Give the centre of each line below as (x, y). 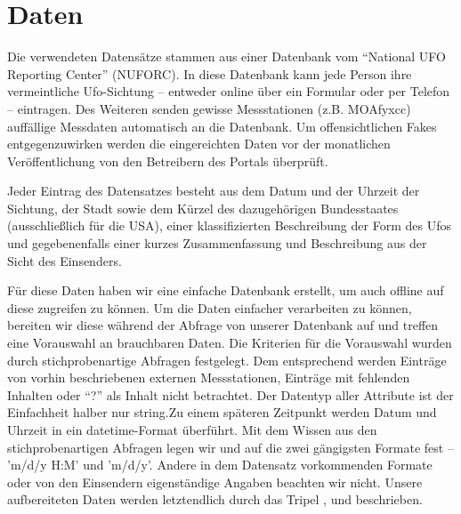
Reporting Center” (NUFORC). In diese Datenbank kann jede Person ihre (210, 73)
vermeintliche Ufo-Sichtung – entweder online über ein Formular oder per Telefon (229, 91)
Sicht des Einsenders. (65, 260)
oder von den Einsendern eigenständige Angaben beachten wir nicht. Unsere (215, 482)
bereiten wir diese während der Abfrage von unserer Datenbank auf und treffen (223, 325)
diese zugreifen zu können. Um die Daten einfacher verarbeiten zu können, (210, 307)
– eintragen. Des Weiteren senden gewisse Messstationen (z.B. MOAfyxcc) (209, 108)
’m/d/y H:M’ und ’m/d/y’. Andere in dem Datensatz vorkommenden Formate (220, 465)
